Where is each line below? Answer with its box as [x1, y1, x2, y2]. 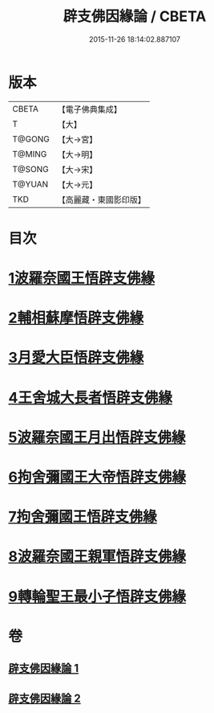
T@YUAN [12, 178, 49, 190]
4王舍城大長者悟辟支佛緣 [8, 388, 172, 407]
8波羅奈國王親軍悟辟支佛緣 [8, 547, 187, 566]
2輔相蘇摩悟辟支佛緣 [8, 309, 144, 327]
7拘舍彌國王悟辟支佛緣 [8, 508, 158, 527]
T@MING [12, 148, 47, 159]
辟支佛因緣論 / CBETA [63, 7, 207, 26]
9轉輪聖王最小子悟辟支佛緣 [8, 588, 187, 605]
